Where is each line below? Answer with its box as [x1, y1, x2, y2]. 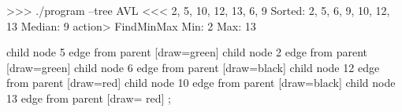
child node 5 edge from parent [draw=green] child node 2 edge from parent [6, 44, 367, 60]
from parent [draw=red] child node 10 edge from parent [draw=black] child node [6, 74, 396, 91]
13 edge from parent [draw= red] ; [6, 89, 172, 106]
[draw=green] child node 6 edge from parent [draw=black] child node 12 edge [6, 59, 380, 75]
